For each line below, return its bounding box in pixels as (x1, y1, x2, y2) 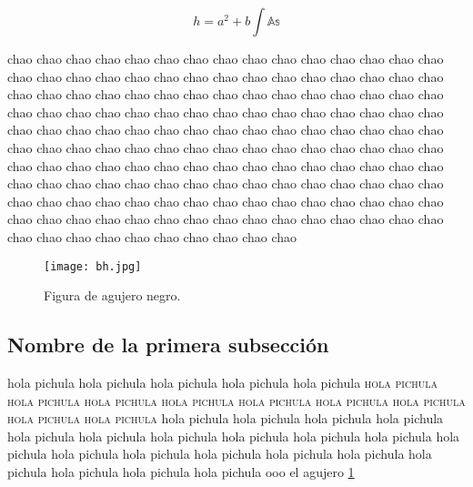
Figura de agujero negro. (44, 286, 181, 305)
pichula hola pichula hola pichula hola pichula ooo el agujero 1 (7, 462, 355, 481)
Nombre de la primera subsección (7, 330, 329, 359)
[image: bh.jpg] (44, 259, 142, 273)
